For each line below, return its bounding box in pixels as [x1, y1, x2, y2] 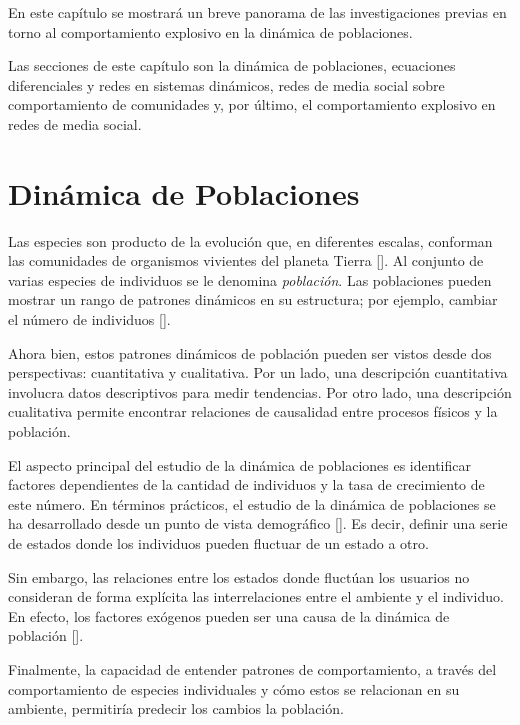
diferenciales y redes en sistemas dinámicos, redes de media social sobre [8, 74, 445, 95]
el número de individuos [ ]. [8, 309, 171, 330]
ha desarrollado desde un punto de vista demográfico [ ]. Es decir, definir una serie [8, 513, 508, 534]
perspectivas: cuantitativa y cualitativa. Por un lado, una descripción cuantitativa [8, 362, 508, 383]
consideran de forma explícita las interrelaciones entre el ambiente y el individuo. [8, 586, 504, 607]
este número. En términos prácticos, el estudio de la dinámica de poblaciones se [8, 493, 496, 514]
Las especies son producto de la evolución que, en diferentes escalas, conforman [8, 230, 493, 251]
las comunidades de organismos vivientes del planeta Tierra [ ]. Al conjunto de [8, 250, 484, 271]
